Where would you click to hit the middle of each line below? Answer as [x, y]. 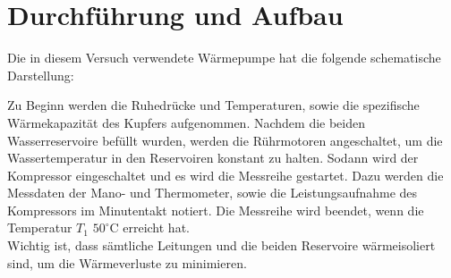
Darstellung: [41, 75]
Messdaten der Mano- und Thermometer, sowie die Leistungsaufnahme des [213, 193]
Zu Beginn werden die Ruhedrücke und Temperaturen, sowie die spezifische [213, 105]
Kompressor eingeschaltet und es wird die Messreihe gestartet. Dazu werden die [225, 175]
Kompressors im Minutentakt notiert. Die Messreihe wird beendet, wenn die [216, 210]
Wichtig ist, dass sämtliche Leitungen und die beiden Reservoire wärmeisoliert [221, 245]
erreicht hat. [156, 227]
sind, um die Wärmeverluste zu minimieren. [127, 262]
